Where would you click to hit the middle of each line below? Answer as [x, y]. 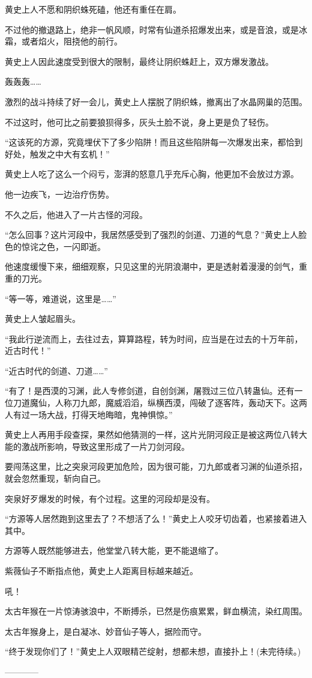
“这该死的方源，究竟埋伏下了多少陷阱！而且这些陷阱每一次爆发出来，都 [145, 142]
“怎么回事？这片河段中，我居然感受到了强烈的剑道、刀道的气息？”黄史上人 [152, 235]
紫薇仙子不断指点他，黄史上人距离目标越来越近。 [101, 571]
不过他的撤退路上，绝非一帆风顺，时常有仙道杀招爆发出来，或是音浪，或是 [152, 29]
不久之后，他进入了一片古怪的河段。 [76, 214]
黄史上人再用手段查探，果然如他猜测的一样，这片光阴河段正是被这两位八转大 [156, 434]
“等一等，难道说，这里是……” [61, 298]
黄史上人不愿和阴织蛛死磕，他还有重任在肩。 [93, 9]
